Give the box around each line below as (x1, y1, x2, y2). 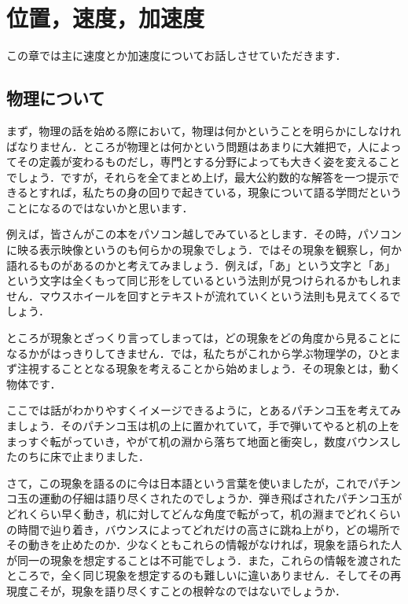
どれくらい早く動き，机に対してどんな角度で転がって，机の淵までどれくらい (6, 505, 401, 521)
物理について (6, 86, 105, 110)
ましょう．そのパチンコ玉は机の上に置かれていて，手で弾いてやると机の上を (6, 418, 400, 434)
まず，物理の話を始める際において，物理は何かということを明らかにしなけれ (6, 122, 401, 138)
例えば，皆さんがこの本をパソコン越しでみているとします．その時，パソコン (6, 226, 402, 242)
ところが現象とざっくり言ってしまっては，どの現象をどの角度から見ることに (6, 330, 401, 346)
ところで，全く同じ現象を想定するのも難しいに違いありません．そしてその (6, 567, 391, 584)
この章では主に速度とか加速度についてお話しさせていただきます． (6, 47, 347, 64)
